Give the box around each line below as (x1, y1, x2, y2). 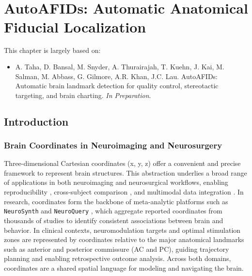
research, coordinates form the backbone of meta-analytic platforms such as (4, 196, 228, 206)
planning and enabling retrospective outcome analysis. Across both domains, (4, 253, 231, 263)
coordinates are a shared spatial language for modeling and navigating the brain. (4, 262, 244, 273)
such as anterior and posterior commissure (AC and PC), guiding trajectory (4, 244, 229, 254)
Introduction (4, 114, 69, 129)
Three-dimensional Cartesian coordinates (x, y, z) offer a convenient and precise (4, 158, 241, 168)
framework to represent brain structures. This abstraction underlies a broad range (4, 167, 247, 178)
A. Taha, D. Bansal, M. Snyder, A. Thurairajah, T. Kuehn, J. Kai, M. (15, 61, 224, 71)
